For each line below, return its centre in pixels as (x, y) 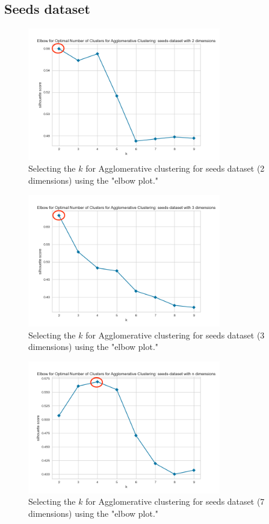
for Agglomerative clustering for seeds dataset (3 (175, 335)
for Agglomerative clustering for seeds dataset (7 (175, 501)
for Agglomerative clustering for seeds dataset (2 (175, 168)
